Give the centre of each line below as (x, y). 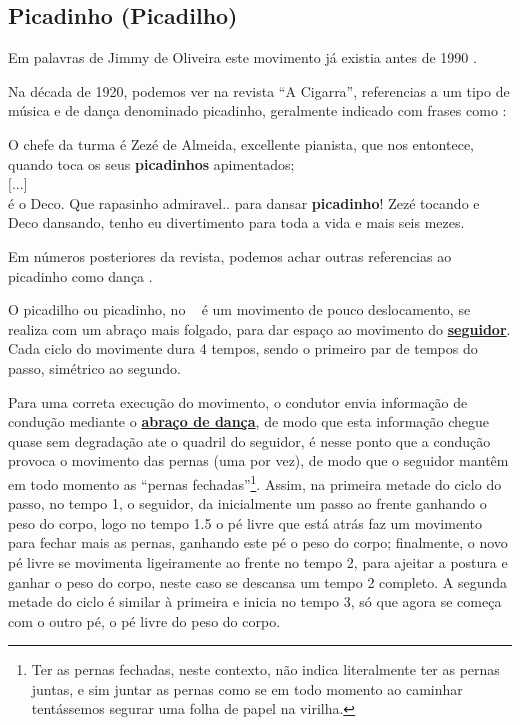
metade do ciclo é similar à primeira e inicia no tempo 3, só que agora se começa (255, 601)
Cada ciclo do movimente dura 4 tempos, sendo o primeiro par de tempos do (243, 348)
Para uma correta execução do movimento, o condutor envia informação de (238, 401)
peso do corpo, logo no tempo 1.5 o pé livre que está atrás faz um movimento (245, 522)
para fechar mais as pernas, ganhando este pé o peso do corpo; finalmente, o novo (258, 542)
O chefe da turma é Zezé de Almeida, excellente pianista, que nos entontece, (241, 143)
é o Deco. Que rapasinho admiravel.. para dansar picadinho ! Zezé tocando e (244, 202)
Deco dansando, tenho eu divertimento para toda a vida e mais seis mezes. (236, 222)
